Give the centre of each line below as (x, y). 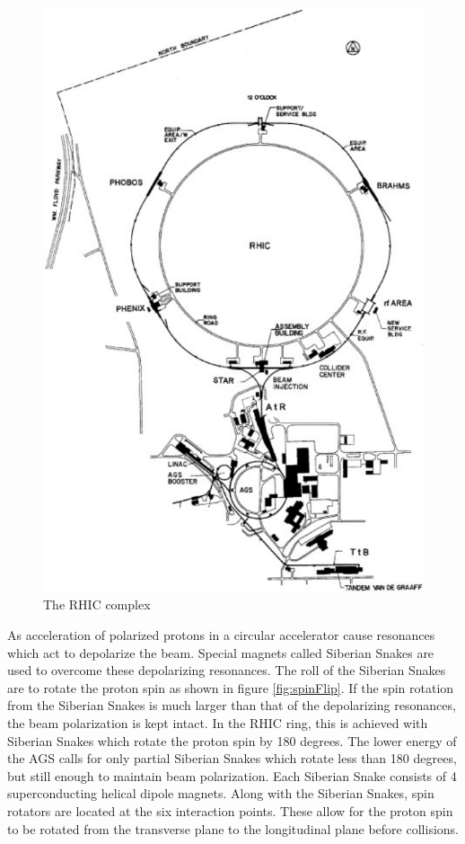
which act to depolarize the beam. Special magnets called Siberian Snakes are (221, 652)
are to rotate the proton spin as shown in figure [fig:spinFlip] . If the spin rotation (231, 687)
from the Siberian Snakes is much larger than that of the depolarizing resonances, (232, 705)
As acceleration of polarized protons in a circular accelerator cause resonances (221, 635)
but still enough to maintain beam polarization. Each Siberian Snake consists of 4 (232, 775)
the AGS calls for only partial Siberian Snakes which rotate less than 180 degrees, (232, 758)
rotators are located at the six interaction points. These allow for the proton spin (230, 810)
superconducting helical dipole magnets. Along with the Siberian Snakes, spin (221, 793)
